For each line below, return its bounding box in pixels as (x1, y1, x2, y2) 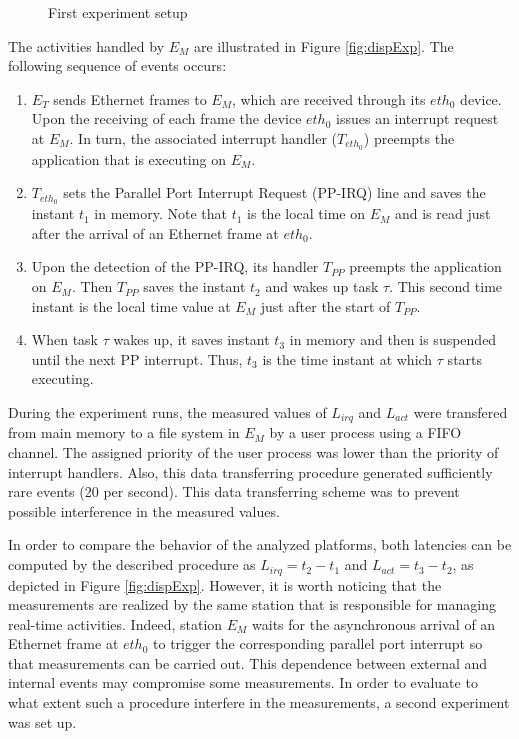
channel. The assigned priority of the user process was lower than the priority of (8, 442, 499, 463)
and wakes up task (265, 276, 379, 297)
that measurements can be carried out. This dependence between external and (8, 652, 488, 673)
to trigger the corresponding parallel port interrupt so (153, 633, 483, 654)
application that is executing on (31, 148, 226, 169)
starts (447, 348, 483, 369)
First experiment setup (48, 2, 188, 22)
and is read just (394, 203, 491, 224)
